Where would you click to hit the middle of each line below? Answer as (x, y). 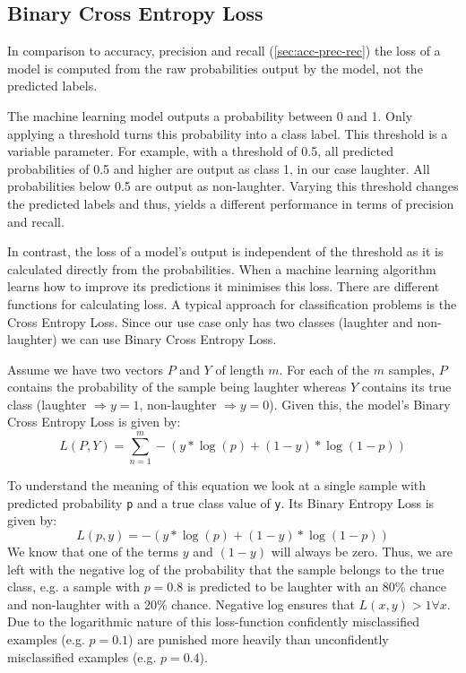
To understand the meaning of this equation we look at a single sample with (217, 485)
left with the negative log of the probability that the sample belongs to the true (226, 569)
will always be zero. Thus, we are (362, 552)
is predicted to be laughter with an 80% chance (317, 587)
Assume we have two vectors (86, 369)
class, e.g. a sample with (73, 587)
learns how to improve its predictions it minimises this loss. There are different (224, 286)
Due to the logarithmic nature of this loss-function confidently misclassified (214, 621)
